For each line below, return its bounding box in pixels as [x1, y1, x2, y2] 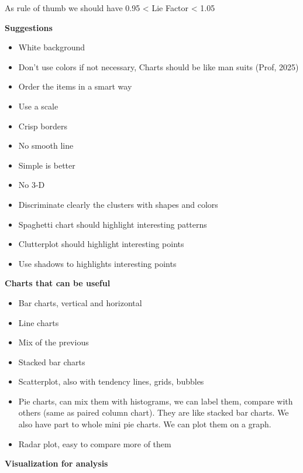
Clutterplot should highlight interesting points [18, 238, 184, 250]
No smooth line [18, 139, 74, 152]
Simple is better [18, 159, 75, 171]
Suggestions [5, 21, 53, 33]
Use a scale [18, 100, 58, 112]
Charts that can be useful [5, 277, 111, 289]
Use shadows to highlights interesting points [18, 257, 177, 269]
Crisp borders [18, 119, 67, 132]
